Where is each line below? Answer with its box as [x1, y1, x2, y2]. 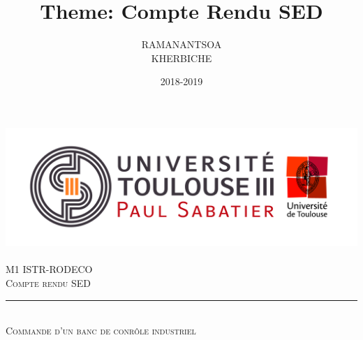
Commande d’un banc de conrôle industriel [6, 323, 196, 338]
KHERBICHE [151, 50, 212, 65]
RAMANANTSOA [141, 37, 222, 52]
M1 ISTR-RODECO [6, 262, 93, 276]
